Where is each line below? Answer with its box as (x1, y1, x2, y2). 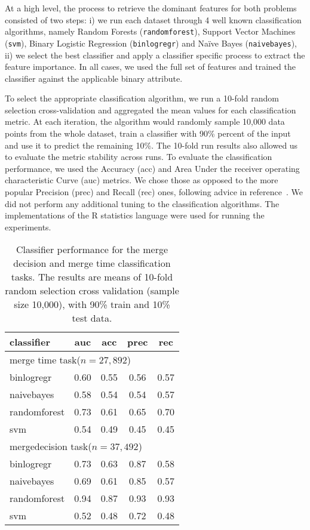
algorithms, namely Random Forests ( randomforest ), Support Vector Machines (5, 25, 296, 38)
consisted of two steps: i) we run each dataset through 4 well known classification (5, 13, 302, 26)
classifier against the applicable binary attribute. (5, 72, 183, 84)
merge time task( (10, 353, 81, 367)
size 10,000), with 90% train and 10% (14, 297, 170, 312)
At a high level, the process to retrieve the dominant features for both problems (5, 2, 297, 14)
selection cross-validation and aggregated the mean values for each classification (5, 103, 296, 116)
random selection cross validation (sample (5, 284, 179, 298)
